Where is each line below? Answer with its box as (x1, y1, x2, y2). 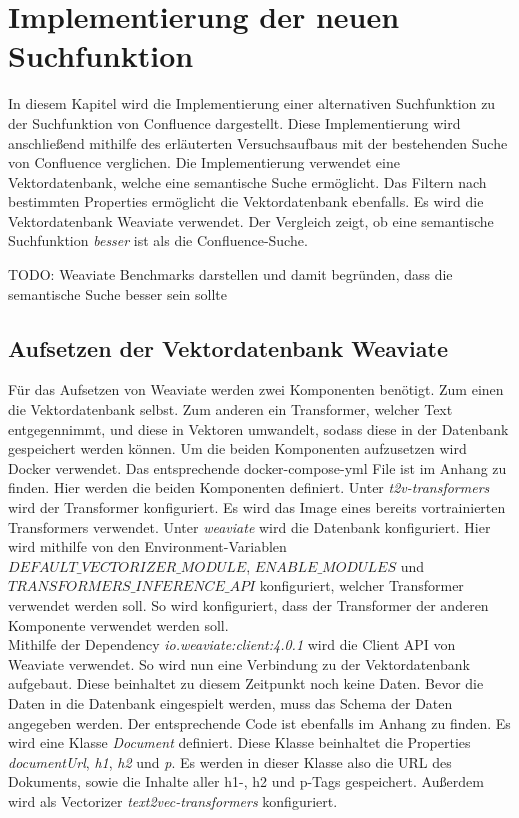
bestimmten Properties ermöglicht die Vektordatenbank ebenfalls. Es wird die (8, 191, 484, 212)
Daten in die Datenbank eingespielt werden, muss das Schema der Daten (8, 692, 453, 713)
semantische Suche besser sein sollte (8, 283, 228, 304)
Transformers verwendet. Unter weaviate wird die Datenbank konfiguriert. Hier (8, 516, 491, 537)
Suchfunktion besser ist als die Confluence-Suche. (8, 230, 308, 251)
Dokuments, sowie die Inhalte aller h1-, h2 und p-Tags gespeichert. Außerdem (8, 771, 484, 792)
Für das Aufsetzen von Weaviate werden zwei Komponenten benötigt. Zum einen (8, 379, 504, 400)
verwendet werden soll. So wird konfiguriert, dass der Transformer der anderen (8, 594, 489, 615)
